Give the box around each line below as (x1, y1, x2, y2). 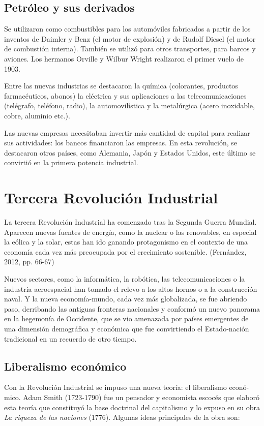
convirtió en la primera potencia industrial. (4, 157, 138, 168)
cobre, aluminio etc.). (4, 110, 70, 120)
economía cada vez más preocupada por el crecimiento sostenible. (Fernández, (4, 246, 247, 257)
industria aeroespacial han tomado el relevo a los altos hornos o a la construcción (4, 283, 257, 294)
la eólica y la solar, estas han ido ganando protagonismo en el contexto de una (4, 236, 248, 247)
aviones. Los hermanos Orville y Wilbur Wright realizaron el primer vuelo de (4, 53, 244, 64)
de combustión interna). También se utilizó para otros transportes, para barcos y (4, 43, 256, 54)
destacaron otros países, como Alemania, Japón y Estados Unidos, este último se (4, 147, 256, 158)
